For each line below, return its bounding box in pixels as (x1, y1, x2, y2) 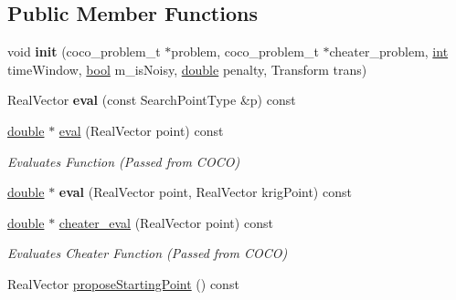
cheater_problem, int (329, 42, 449, 61)
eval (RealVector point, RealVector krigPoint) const (58, 182, 352, 202)
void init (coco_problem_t (7, 42, 161, 61)
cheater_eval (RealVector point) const (58, 212, 273, 232)
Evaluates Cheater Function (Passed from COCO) (7, 243, 288, 263)
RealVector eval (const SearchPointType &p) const (7, 90, 296, 109)
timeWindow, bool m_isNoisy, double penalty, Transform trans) (7, 59, 367, 78)
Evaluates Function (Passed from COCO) (7, 151, 240, 171)
